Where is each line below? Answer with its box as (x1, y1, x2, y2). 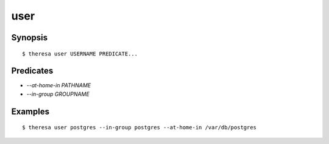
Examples (11, 106, 50, 117)
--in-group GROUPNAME (26, 90, 90, 98)
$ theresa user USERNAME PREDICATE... (22, 50, 138, 57)
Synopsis (11, 32, 48, 43)
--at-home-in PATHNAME (26, 82, 91, 89)
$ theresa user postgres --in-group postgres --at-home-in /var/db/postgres (22, 124, 257, 131)
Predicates (11, 66, 54, 76)
